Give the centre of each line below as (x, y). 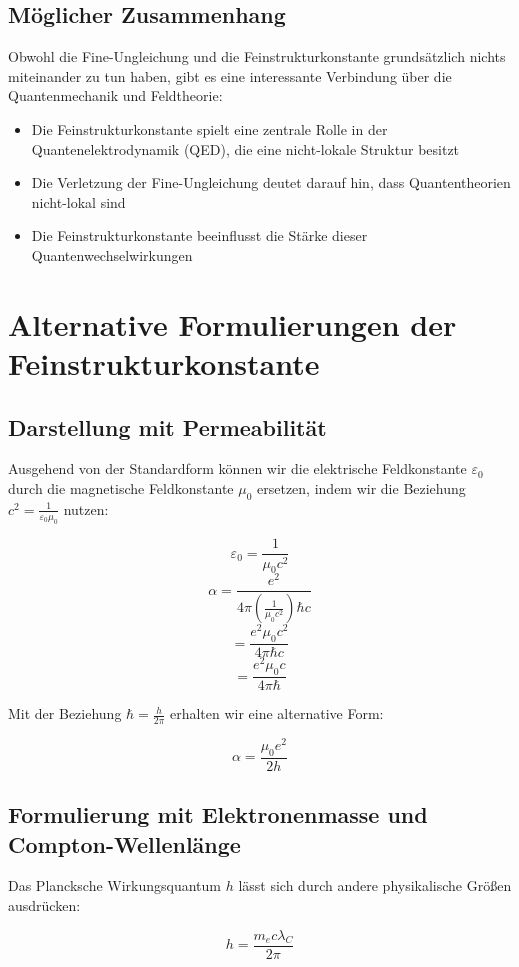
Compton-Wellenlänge (124, 843)
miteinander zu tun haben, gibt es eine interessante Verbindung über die (230, 75)
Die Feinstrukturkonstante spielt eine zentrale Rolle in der (209, 128)
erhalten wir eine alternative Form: (276, 713)
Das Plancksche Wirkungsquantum (115, 885)
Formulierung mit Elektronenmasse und (218, 814)
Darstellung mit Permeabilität (167, 426)
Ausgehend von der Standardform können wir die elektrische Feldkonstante (237, 468)
